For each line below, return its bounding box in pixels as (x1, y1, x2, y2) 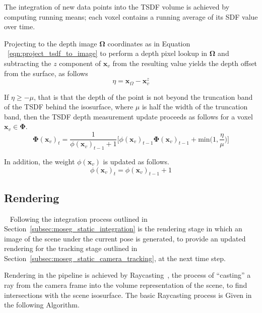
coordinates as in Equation (107, 38, 190, 48)
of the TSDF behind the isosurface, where (4, 101, 134, 112)
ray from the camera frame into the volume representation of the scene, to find (4, 280, 247, 290)
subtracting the (4, 57, 51, 68)
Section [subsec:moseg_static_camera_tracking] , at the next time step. (4, 253, 226, 263)
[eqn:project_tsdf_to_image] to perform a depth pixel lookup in (8, 48, 208, 58)
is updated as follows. (103, 156, 169, 166)
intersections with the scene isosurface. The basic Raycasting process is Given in (4, 289, 252, 300)
